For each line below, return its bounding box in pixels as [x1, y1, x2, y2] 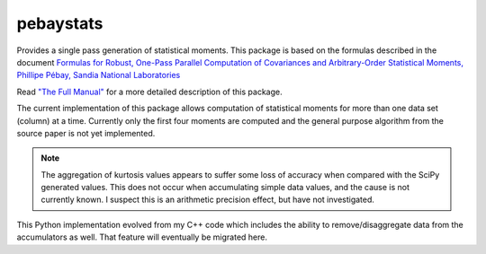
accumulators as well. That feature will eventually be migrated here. [16, 232, 267, 242]
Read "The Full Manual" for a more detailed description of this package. [16, 86, 283, 97]
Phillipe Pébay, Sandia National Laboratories [16, 70, 181, 81]
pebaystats [16, 13, 103, 33]
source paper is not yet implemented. [16, 127, 156, 138]
